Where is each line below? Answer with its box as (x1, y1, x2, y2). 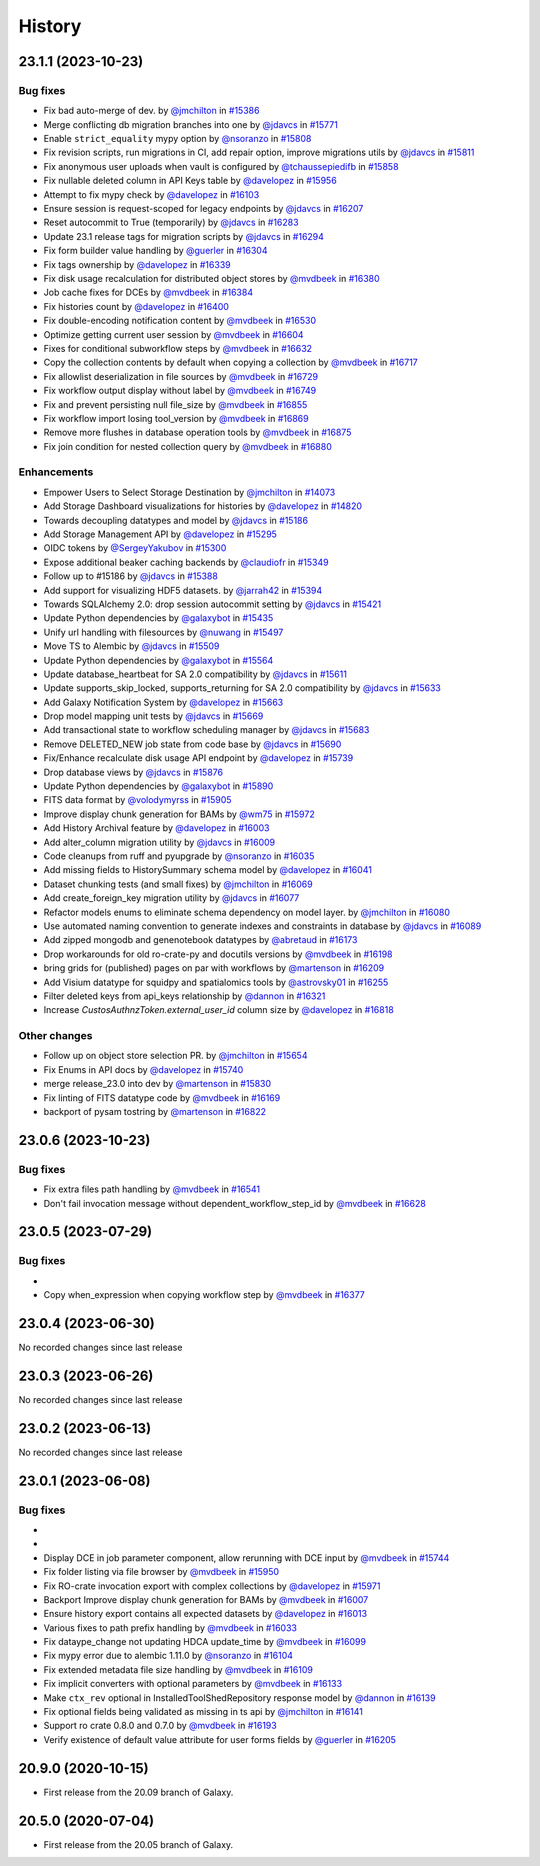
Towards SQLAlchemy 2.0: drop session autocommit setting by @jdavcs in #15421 (43, 598, 382, 610)
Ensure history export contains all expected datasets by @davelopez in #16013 (43, 1608, 368, 1620)
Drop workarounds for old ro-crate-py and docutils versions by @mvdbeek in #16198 (43, 948, 394, 960)
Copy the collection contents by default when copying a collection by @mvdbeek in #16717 (43, 356, 419, 369)
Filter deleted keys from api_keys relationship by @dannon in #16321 (43, 990, 326, 1002)
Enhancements (18, 465, 94, 479)
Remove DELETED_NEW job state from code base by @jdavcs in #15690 (43, 738, 342, 750)
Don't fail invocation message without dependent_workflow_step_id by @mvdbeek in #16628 (43, 1197, 427, 1209)
